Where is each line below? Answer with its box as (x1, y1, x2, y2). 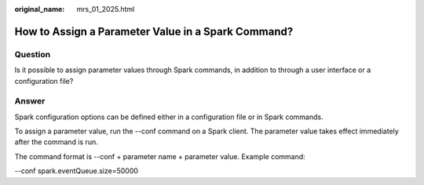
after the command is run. (14, 137, 98, 147)
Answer (14, 96, 46, 107)
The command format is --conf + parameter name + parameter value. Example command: (14, 151, 305, 161)
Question (14, 49, 51, 60)
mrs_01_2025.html (76, 5, 135, 13)
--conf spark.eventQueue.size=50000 (14, 166, 139, 176)
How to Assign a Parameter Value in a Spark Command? (14, 24, 294, 38)
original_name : (14, 5, 65, 13)
